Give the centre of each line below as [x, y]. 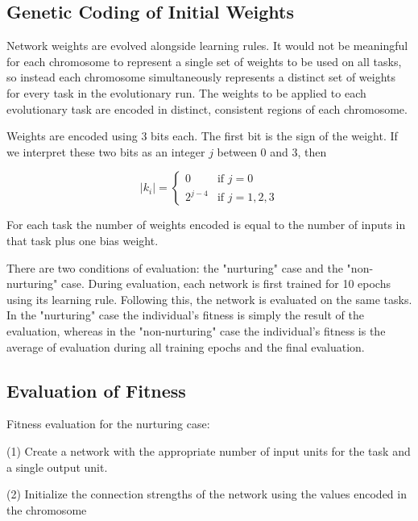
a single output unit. [57, 467]
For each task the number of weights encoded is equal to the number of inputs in [206, 225]
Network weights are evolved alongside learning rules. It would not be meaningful [207, 46]
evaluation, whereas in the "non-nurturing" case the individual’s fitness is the [196, 330]
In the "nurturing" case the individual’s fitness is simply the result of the [185, 315]
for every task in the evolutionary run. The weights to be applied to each [186, 92]
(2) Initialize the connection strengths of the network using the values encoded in [207, 494]
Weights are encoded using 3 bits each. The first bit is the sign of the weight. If [202, 136]
